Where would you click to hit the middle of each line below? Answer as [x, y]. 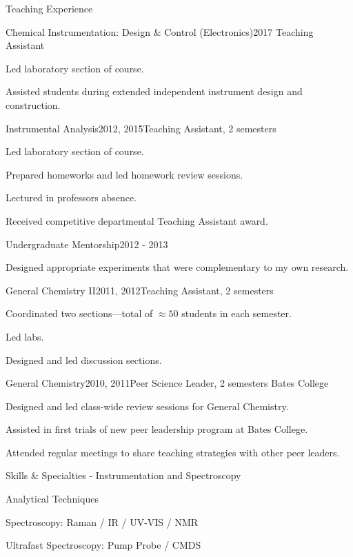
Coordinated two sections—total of [79, 313]
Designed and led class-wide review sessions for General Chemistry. [147, 406]
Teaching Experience [49, 8]
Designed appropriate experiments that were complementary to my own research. [177, 267]
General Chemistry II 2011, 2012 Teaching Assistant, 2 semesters [140, 290]
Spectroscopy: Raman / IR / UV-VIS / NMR [102, 521]
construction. [33, 104]
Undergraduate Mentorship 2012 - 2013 [87, 244]
